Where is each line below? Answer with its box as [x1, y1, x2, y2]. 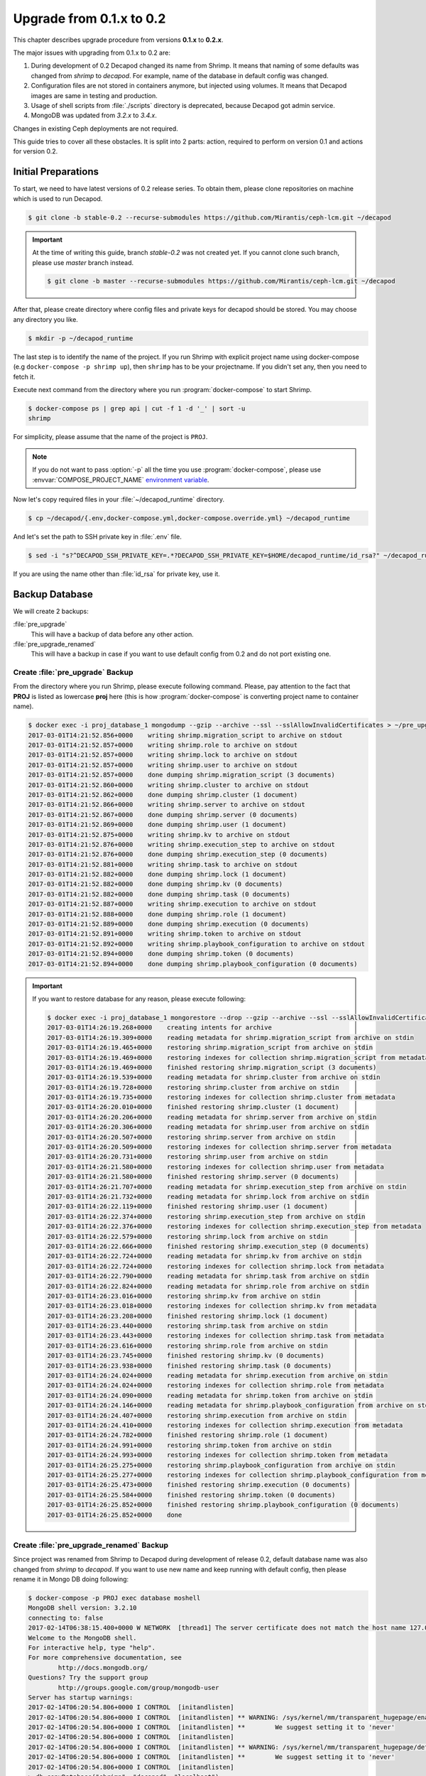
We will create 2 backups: [13, 607, 89, 615]
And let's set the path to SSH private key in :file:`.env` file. [13, 532, 182, 541]
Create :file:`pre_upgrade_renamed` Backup [13, 1540, 169, 1550]
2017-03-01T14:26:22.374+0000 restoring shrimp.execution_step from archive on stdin [47, 1212, 366, 1220]
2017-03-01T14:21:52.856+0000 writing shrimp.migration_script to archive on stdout [28, 731, 343, 739]
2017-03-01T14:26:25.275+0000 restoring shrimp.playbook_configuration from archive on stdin [47, 1461, 395, 1469]
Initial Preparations [13, 166, 99, 178]
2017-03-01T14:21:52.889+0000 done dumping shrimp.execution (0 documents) [28, 920, 309, 928]
